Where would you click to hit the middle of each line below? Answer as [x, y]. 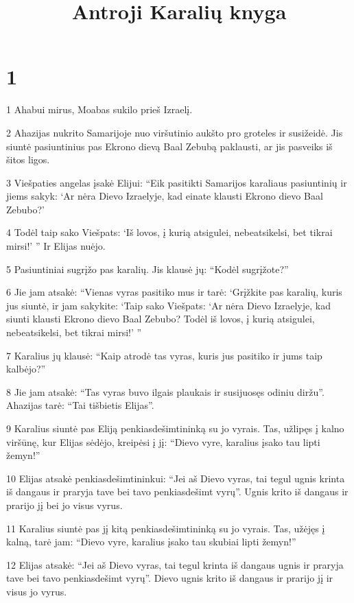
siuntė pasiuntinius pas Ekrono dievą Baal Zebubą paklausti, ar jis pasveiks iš [169, 146]
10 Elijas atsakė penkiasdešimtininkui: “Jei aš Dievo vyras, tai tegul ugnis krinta [176, 478]
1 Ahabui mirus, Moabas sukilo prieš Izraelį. [99, 109]
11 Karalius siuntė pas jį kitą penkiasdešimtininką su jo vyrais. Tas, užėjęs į [166, 528]
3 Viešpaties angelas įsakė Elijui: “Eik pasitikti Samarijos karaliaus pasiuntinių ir [177, 182]
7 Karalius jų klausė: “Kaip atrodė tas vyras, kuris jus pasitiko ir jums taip [164, 355]
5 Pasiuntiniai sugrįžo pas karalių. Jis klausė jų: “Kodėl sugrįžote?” [147, 269]
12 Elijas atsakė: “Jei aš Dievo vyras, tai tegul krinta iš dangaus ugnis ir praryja [175, 564]
